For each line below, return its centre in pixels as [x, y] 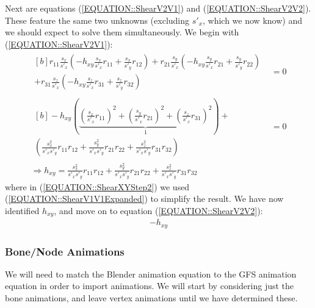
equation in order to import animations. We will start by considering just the [150, 286]
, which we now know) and [252, 20]
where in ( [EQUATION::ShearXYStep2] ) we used [97, 186]
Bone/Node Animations [65, 251]
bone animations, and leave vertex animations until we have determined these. [151, 298]
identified [22, 210]
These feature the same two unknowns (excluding [97, 20]
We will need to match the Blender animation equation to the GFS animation [151, 274]
